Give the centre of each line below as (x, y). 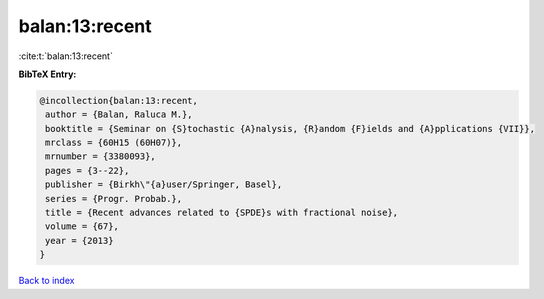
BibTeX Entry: (47, 74)
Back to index (46, 281)
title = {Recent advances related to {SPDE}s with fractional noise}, (222, 213)
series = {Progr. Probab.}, (114, 198)
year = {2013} (79, 240)
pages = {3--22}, (87, 170)
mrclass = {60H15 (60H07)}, (114, 143)
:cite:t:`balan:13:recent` (66, 56)
